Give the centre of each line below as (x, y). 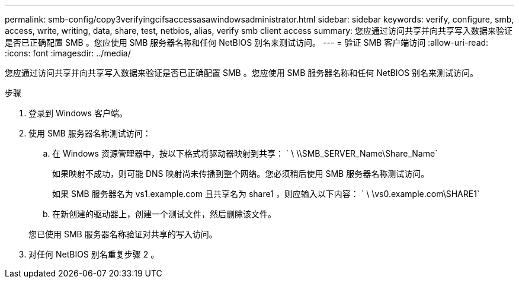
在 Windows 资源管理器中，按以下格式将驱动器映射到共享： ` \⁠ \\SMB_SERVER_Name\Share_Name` (245, 153)
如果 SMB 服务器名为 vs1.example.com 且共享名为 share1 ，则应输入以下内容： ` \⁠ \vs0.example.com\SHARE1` (266, 194)
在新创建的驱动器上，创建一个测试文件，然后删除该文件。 (164, 214)
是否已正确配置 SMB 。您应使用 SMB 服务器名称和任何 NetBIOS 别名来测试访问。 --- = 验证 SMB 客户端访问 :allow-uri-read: (247, 42)
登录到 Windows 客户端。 (78, 113)
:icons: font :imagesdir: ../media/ (68, 53)
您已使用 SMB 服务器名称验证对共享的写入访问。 (123, 234)
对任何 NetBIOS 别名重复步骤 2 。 (94, 254)
